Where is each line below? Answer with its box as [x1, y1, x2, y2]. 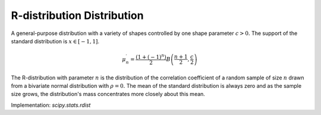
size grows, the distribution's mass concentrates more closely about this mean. [11, 91, 205, 98]
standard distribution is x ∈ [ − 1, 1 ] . [11, 37, 100, 44]
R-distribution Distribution [11, 9, 144, 22]
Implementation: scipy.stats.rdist [11, 101, 91, 108]
